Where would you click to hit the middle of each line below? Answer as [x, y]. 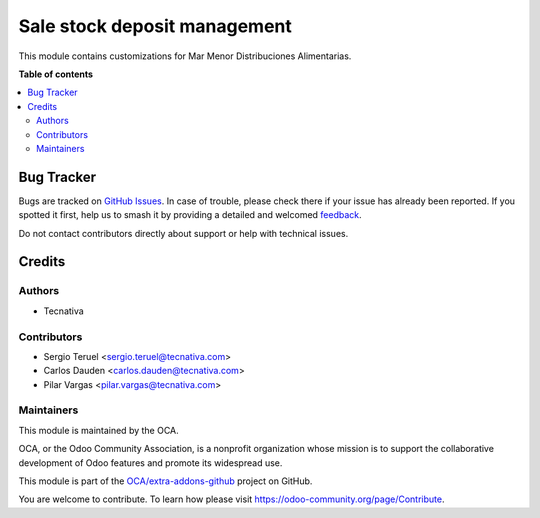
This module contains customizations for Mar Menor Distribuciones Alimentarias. [185, 56]
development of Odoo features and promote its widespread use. [150, 462]
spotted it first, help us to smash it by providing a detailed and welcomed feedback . [190, 215]
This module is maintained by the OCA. [98, 430]
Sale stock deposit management [155, 26]
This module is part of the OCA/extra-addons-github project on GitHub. [165, 481]
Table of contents [56, 74]
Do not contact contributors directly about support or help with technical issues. [183, 233]
